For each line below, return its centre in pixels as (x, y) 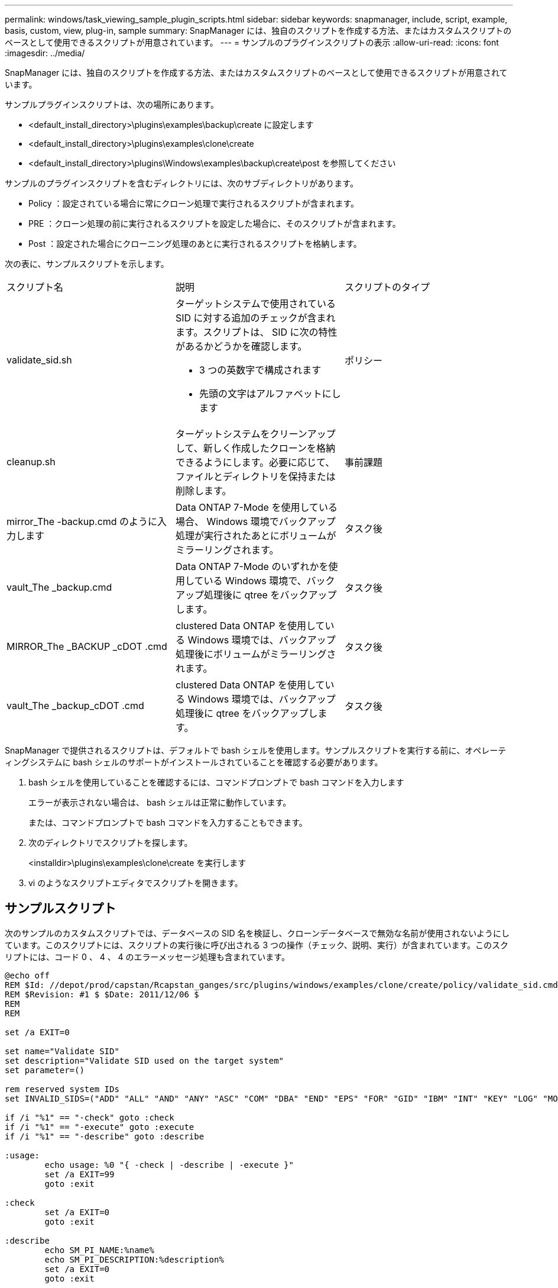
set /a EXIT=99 (80, 1174)
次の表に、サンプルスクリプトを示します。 (87, 264)
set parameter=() (45, 1070)
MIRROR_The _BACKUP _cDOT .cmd (87, 646)
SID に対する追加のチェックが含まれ (255, 318)
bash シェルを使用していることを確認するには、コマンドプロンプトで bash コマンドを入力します (216, 782)
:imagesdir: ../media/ (45, 53)
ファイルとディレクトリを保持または (255, 476)
